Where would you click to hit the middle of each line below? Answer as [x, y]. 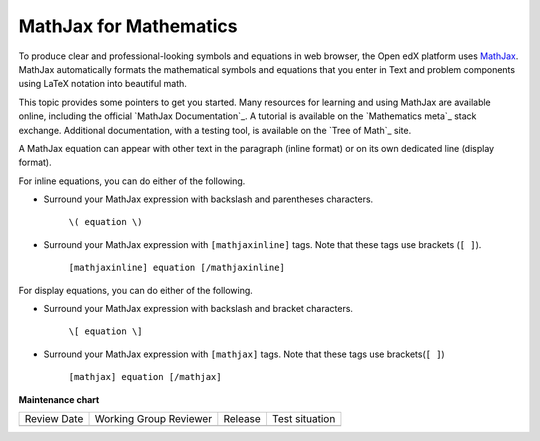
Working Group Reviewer [153, 418]
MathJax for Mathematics [128, 26]
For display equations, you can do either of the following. [136, 290]
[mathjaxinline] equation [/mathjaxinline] [176, 268]
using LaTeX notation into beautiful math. [102, 84]
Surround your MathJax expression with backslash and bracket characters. [198, 309]
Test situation [303, 418]
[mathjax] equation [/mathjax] [145, 377]
